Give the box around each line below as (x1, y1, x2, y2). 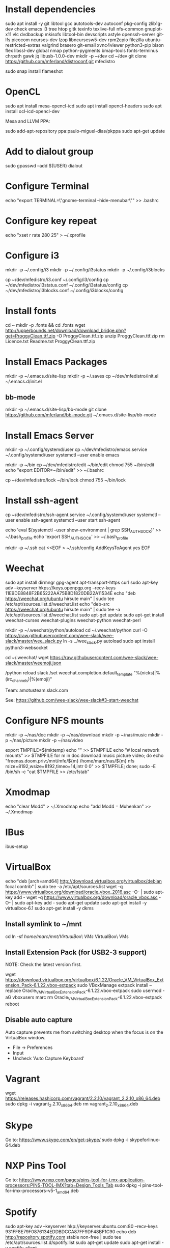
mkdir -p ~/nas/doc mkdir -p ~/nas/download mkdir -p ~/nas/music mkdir (5, 732, 160, 738)
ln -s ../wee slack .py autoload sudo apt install (63, 638, 155, 645)
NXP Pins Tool (5, 1159, 66, 1171)
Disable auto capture (5, 1015, 73, 1024)
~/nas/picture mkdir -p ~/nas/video (9, 737, 83, 744)
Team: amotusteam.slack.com (5, 687, 69, 693)
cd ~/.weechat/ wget (5, 654, 49, 660)
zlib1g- (148, 20, 163, 26)
